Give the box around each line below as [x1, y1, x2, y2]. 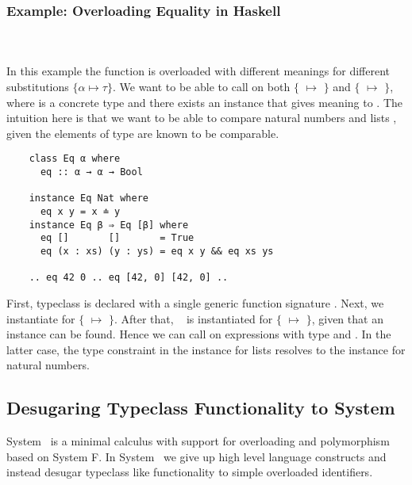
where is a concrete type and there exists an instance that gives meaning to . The [6, 94, 402, 110]
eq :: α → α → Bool [40, 166, 143, 178]
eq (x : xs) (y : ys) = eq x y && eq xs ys [40, 245, 274, 257]
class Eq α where [29, 153, 121, 165]
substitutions [6, 78, 69, 94]
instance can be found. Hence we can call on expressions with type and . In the [6, 326, 391, 342]
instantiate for [6, 310, 75, 327]
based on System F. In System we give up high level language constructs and [6, 448, 387, 464]
